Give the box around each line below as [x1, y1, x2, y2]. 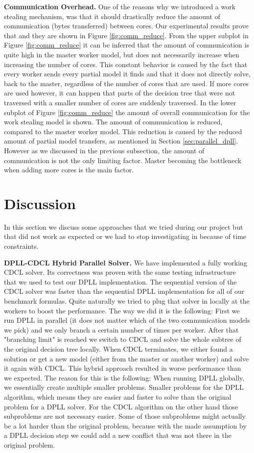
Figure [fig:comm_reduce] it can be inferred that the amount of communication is [4, 40, 249, 50]
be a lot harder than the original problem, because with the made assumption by [4, 420, 247, 430]
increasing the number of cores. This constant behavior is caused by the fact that [4, 59, 248, 69]
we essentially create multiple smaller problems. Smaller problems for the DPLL [4, 382, 244, 392]
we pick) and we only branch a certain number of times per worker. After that [4, 324, 239, 334]
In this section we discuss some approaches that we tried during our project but [4, 221, 243, 232]
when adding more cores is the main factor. [4, 165, 134, 175]
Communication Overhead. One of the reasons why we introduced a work [4, 1, 236, 11]
